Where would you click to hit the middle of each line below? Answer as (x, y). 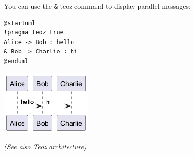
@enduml (16, 62)
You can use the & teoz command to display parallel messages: (97, 6)
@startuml (20, 23)
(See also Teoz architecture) (45, 146)
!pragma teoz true (34, 33)
